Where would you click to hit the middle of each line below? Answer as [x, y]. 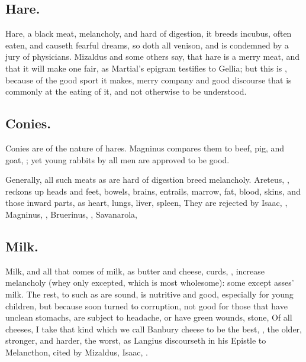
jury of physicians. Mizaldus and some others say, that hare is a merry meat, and [152, 56]
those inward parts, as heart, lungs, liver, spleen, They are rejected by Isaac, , [146, 203]
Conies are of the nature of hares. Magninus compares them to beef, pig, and [145, 148]
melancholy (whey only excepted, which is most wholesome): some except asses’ [150, 282]
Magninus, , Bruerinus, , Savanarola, [71, 214]
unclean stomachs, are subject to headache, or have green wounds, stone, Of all [149, 317]
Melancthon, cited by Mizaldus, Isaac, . [77, 352]
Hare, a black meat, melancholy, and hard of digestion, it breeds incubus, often [149, 33]
